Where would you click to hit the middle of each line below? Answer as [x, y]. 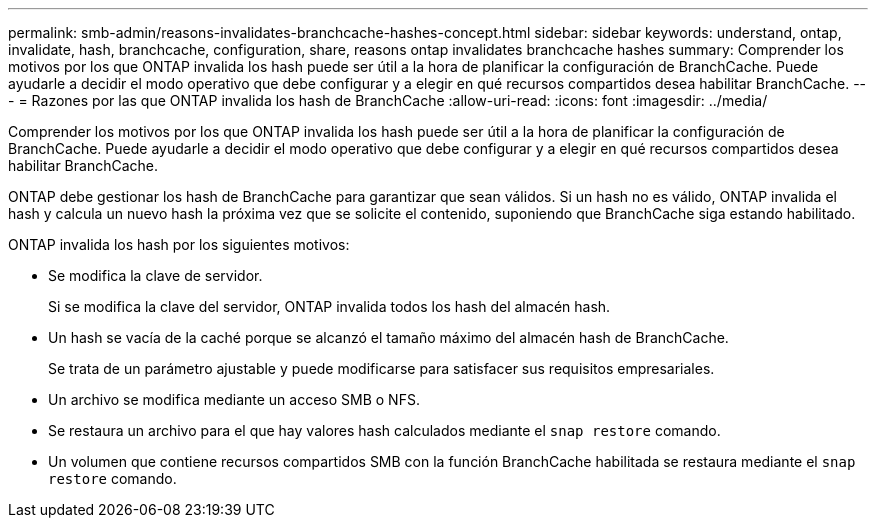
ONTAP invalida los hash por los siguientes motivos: [179, 244]
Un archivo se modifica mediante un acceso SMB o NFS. [234, 399]
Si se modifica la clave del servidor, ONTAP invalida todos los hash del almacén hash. [329, 306]
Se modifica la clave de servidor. [155, 275]
